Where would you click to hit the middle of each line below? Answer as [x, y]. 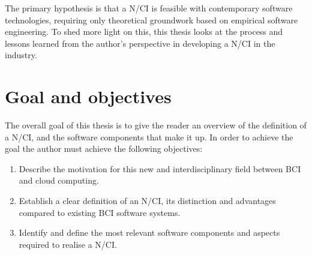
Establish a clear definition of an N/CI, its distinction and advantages [147, 201]
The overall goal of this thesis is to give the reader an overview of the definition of [156, 125]
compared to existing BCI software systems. [100, 212]
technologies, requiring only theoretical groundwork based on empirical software [151, 19]
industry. [21, 55]
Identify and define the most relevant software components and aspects [149, 232]
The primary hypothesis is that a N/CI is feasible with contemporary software [149, 8]
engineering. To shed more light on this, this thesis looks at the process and [144, 31]
